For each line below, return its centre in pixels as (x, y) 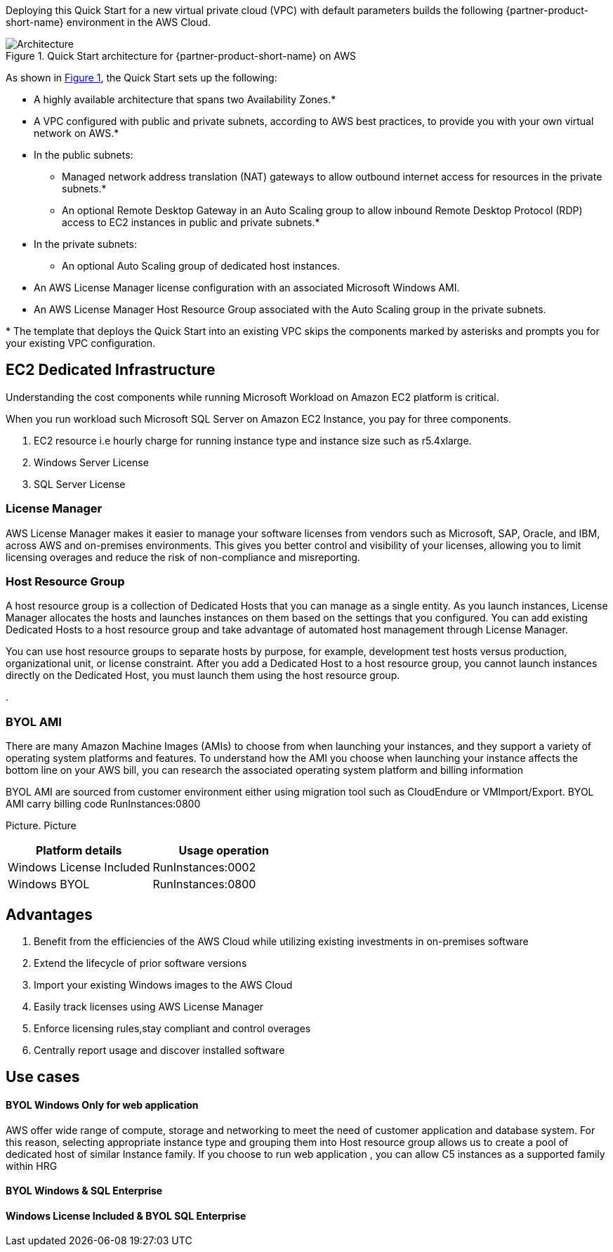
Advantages (49, 914)
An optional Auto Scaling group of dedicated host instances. (201, 266)
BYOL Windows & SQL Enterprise (84, 1191)
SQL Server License (80, 484)
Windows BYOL (49, 884)
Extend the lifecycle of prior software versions (140, 963)
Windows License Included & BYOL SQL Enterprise (126, 1215)
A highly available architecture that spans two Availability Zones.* (185, 99)
